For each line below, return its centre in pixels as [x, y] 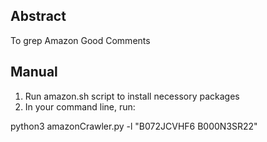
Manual [34, 72]
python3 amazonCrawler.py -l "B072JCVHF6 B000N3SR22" [134, 126]
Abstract [38, 16]
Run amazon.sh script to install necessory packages [132, 96]
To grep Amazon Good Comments [80, 40]
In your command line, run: [80, 106]
